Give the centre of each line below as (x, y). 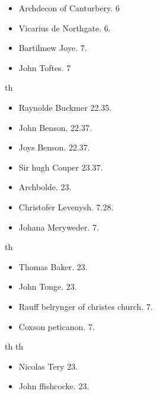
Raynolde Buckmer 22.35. (65, 107)
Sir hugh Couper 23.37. (61, 167)
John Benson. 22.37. (55, 127)
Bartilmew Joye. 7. (53, 48)
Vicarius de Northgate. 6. (65, 28)
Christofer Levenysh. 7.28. (66, 206)
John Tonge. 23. (48, 286)
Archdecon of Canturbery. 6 (69, 8)
